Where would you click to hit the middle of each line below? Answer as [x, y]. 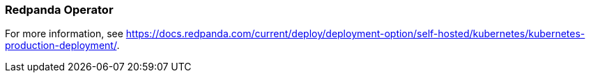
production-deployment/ [61, 46]
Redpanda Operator [59, 10]
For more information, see [64, 34]
